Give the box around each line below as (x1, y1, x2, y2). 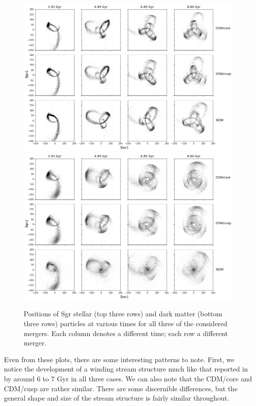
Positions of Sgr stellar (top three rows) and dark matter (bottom (24, 308, 222, 319)
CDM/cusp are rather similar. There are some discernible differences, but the (4, 383, 238, 393)
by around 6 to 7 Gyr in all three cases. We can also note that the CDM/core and (4, 373, 252, 384)
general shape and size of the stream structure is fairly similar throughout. (4, 393, 229, 403)
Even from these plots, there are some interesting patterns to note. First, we (4, 354, 234, 364)
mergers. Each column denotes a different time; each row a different (24, 328, 228, 338)
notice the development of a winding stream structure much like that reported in (4, 364, 248, 374)
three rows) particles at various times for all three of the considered (24, 318, 227, 329)
